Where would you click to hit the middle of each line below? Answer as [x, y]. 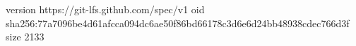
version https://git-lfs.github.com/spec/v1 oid [105, 9]
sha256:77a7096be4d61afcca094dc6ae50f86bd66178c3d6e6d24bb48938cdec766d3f [178, 23]
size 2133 [25, 37]
